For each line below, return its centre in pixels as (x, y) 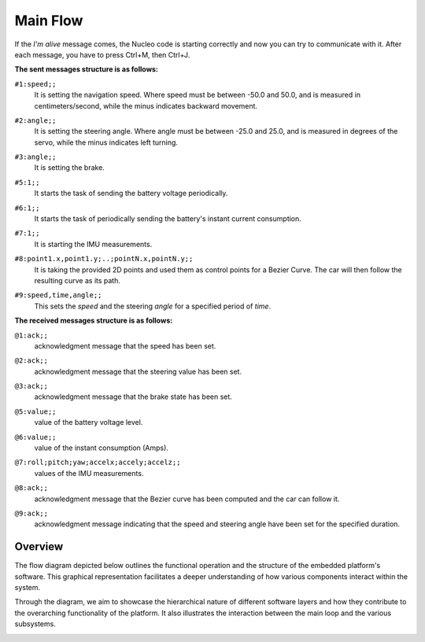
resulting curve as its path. (78, 280)
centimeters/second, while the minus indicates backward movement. (146, 105)
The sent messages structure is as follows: (87, 69)
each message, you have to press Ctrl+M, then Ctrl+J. (102, 54)
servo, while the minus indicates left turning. (106, 142)
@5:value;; (35, 411)
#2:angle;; (35, 120)
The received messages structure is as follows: (94, 321)
